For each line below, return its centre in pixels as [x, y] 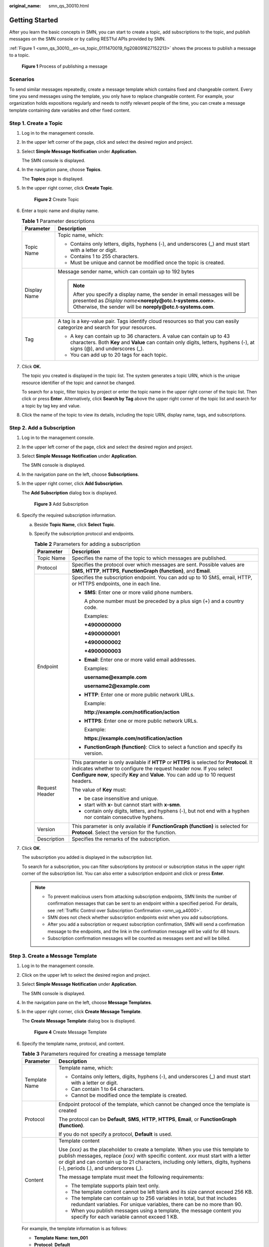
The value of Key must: [99, 790]
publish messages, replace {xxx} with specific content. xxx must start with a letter [155, 1156]
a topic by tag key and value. [51, 406]
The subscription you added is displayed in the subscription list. [87, 857]
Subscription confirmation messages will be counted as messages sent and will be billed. [139, 938]
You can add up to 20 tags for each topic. [119, 355]
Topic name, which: [81, 235]
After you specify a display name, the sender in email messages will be [156, 294]
